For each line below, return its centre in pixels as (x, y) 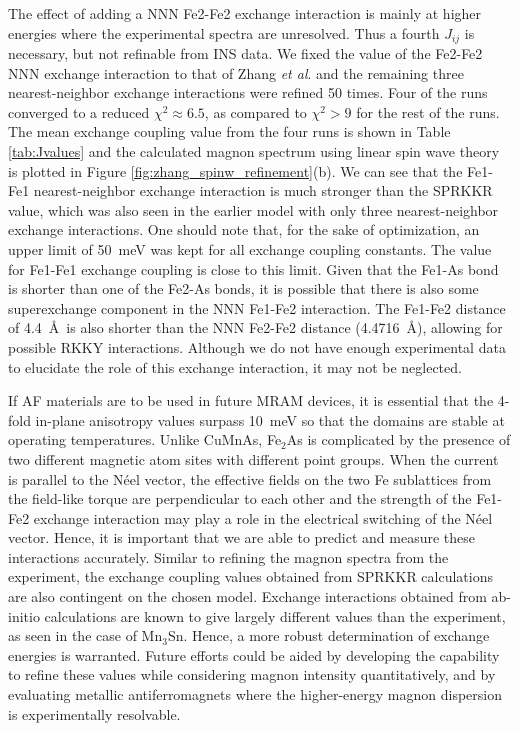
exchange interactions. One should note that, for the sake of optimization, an (244, 229)
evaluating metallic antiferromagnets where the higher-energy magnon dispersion (255, 694)
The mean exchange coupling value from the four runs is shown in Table (229, 131)
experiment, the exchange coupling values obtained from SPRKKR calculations (250, 576)
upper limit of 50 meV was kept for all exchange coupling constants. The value (250, 248)
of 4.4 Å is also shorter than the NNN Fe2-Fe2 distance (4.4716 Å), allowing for (255, 327)
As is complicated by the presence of (398, 439)
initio (24, 615)
